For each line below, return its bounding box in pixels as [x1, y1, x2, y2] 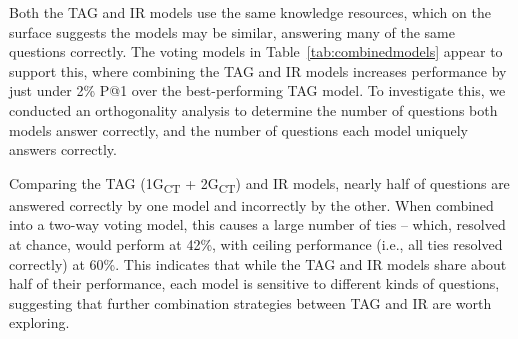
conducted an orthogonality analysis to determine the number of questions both [9, 99, 498, 120]
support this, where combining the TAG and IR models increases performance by [9, 60, 507, 81]
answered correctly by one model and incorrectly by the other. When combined [9, 194, 494, 215]
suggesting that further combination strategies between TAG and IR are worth [9, 292, 492, 313]
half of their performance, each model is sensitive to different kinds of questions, [9, 273, 500, 294]
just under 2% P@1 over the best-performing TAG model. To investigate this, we [9, 80, 506, 101]
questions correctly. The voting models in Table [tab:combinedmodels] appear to [9, 41, 503, 62]
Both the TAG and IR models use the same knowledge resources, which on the [9, 2, 491, 22]
